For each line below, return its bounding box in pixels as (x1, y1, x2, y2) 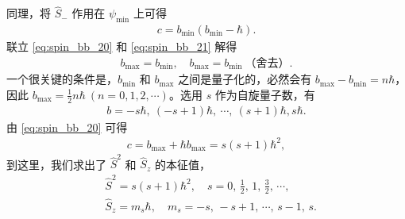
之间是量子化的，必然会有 (178, 71, 312, 87)
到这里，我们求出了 (6, 156, 106, 172)
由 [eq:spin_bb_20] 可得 (6, 118, 128, 135)
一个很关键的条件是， (6, 71, 118, 87)
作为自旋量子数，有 (214, 86, 315, 102)
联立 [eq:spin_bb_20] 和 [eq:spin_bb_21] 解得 (6, 38, 237, 55)
